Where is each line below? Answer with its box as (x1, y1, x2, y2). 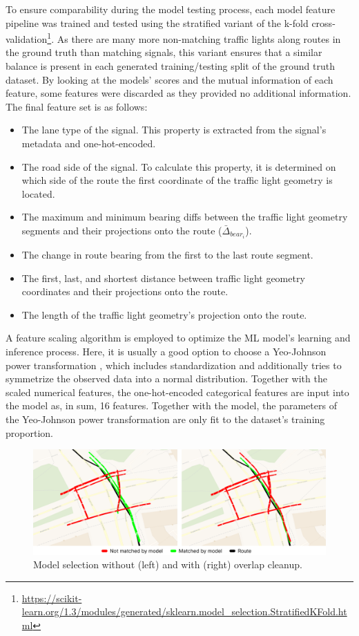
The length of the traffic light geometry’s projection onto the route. (21, 307, 307, 321)
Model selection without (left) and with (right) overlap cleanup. (33, 557, 302, 572)
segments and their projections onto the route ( (21, 223, 222, 237)
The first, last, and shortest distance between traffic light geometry (21, 270, 305, 285)
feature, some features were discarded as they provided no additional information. (6, 86, 351, 100)
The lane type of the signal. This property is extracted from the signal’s (21, 122, 327, 137)
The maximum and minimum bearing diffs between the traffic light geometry (21, 209, 348, 224)
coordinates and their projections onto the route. (21, 284, 229, 299)
